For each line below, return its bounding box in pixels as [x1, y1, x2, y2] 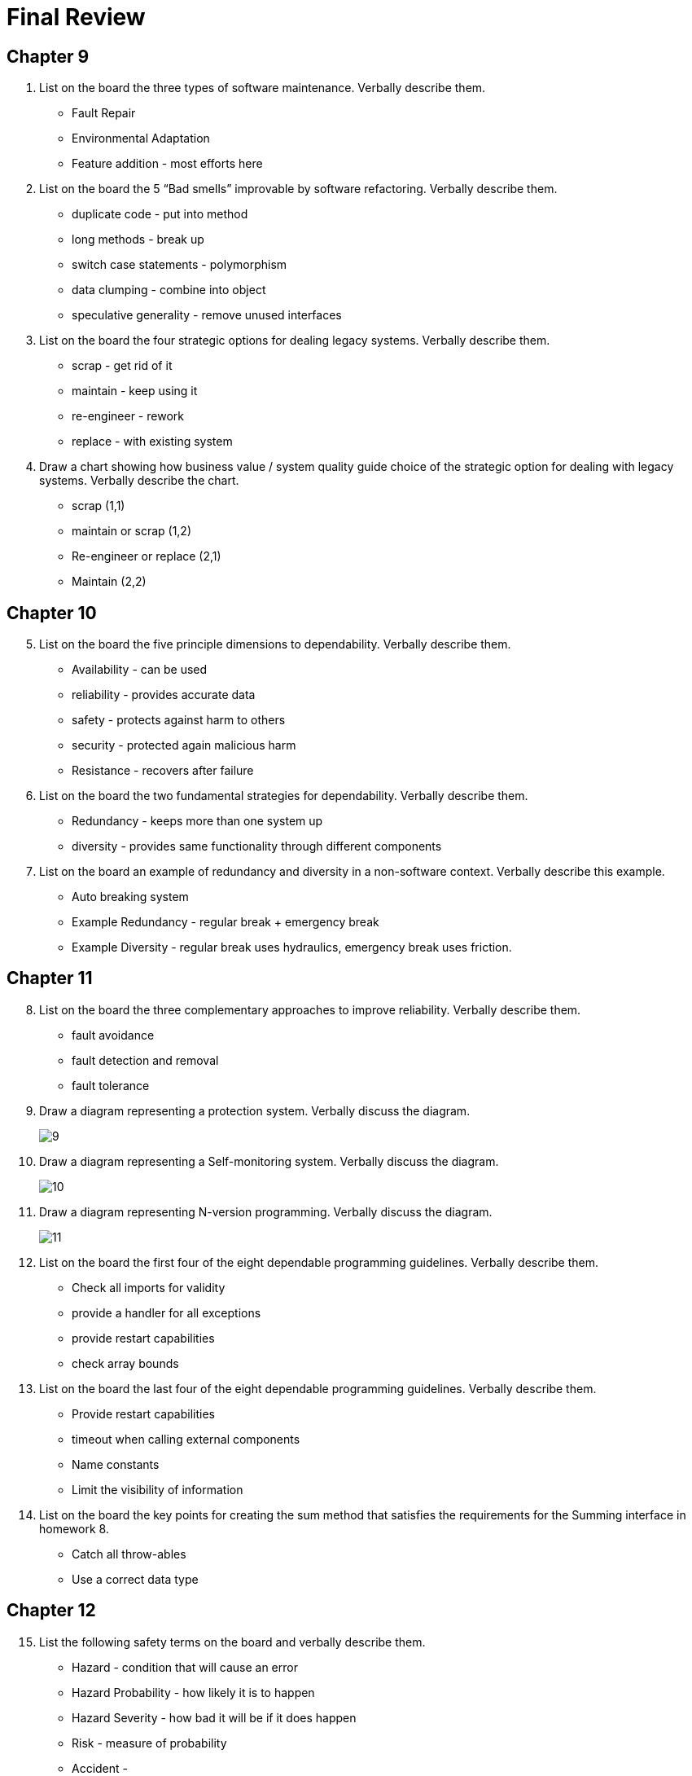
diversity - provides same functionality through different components [72, 839, 442, 854]
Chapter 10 [7, 602, 97, 623]
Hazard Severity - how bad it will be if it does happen [72, 1710, 357, 1725]
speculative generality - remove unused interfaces [72, 308, 342, 323]
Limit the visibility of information [72, 1482, 243, 1497]
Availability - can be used [72, 662, 208, 677]
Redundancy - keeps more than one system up [72, 814, 323, 829]
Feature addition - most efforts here [72, 156, 263, 171]
